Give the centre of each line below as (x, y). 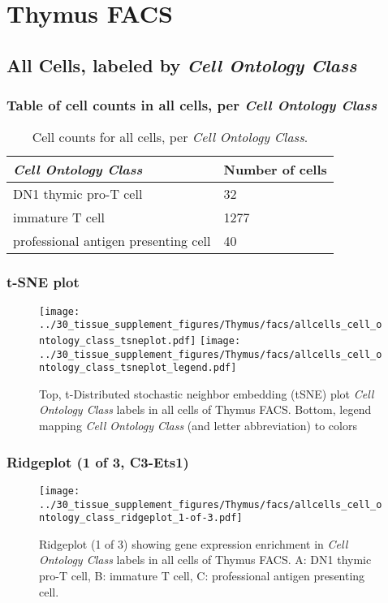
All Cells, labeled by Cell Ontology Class (182, 65)
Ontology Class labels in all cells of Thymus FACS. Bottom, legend (205, 409)
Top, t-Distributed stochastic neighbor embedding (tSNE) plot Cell (207, 393)
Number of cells (275, 170)
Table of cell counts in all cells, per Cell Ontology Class (192, 105)
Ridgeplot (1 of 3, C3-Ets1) (98, 461)
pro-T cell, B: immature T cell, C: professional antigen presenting (202, 576)
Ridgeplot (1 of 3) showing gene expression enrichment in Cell (194, 543)
